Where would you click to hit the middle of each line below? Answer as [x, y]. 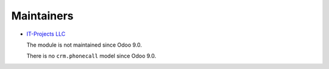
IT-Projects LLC [46, 34]
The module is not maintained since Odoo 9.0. [84, 45]
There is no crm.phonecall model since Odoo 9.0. [91, 56]
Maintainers [42, 16]
